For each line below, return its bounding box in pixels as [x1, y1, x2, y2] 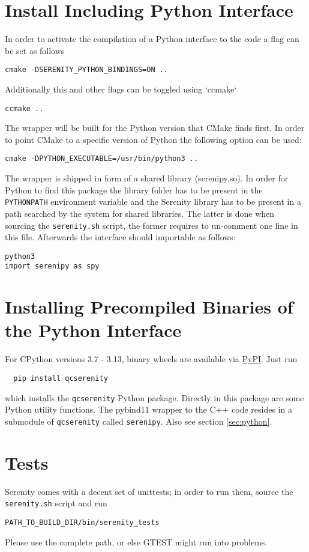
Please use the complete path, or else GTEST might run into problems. [5, 535, 268, 548]
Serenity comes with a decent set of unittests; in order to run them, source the [5, 485, 293, 497]
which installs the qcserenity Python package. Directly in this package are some [5, 391, 304, 404]
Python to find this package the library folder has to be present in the [5, 183, 263, 196]
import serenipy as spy [5, 262, 100, 271]
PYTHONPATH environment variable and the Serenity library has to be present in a [5, 195, 301, 208]
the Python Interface [5, 318, 182, 342]
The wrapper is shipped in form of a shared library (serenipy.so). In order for [5, 172, 289, 184]
